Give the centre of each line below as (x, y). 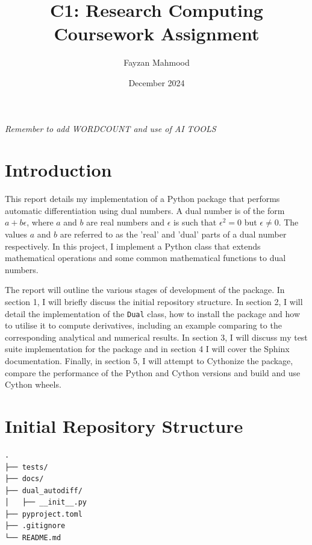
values (16, 234)
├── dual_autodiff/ (44, 490)
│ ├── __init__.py (46, 502)
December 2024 (157, 82)
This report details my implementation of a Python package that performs (142, 199)
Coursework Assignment (157, 33)
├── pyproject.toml (44, 514)
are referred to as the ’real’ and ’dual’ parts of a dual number (173, 234)
